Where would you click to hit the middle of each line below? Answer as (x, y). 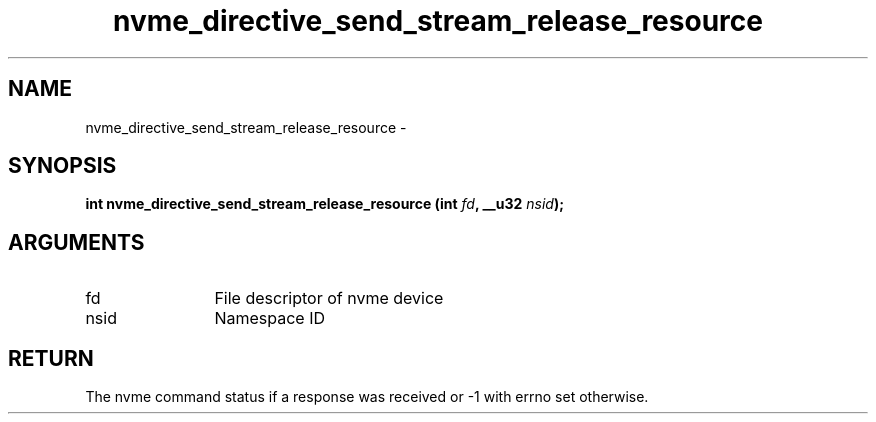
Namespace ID (269, 318)
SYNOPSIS (62, 166)
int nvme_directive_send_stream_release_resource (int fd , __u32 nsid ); (324, 204)
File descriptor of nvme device (329, 298)
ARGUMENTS (76, 242)
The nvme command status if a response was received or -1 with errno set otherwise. (367, 397)
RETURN (51, 358)
